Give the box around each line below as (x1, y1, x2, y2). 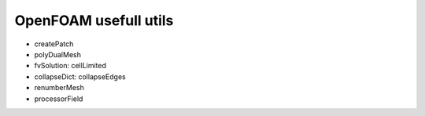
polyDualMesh (34, 49, 82, 59)
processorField (34, 94, 83, 103)
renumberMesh (34, 83, 84, 92)
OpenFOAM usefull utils (14, 12, 174, 29)
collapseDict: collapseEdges (34, 71, 126, 82)
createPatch (34, 39, 74, 49)
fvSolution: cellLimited (34, 61, 106, 71)
